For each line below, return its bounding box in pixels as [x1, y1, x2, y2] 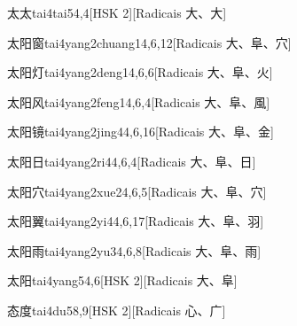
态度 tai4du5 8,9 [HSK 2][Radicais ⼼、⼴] [7, 300, 226, 319]
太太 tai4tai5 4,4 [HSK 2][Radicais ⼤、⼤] [7, 4, 227, 21]
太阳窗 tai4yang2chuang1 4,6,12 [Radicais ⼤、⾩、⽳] [7, 33, 292, 51]
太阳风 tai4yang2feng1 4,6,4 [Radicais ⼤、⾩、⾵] [7, 92, 270, 111]
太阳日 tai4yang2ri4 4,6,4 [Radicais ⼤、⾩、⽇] [7, 151, 256, 170]
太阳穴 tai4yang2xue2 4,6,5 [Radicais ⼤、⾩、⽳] [7, 182, 267, 200]
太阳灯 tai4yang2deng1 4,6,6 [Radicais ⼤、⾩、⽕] [7, 63, 273, 81]
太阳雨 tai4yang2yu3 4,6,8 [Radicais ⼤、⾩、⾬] [7, 241, 262, 260]
